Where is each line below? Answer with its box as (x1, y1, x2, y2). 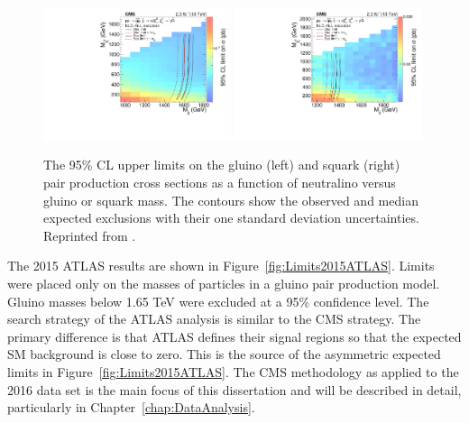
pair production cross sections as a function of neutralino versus (43, 173, 396, 191)
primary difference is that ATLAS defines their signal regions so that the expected (7, 326, 462, 345)
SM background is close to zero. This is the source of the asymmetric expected (7, 345, 441, 363)
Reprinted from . (43, 225, 136, 244)
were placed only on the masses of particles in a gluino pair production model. (7, 273, 440, 292)
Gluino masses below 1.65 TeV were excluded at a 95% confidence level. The (7, 291, 429, 310)
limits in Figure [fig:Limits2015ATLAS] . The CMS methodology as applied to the (7, 362, 459, 381)
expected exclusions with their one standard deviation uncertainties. (43, 208, 419, 227)
